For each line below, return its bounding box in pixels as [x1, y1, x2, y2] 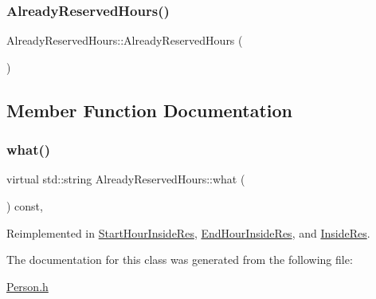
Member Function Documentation [6, 97, 293, 122]
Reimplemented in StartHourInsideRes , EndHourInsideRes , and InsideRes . [6, 224, 370, 241]
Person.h [6, 277, 49, 294]
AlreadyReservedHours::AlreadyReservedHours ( [6, 32, 243, 49]
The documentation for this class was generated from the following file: [6, 251, 353, 268]
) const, [6, 198, 43, 214]
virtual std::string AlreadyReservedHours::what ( [6, 171, 245, 187]
